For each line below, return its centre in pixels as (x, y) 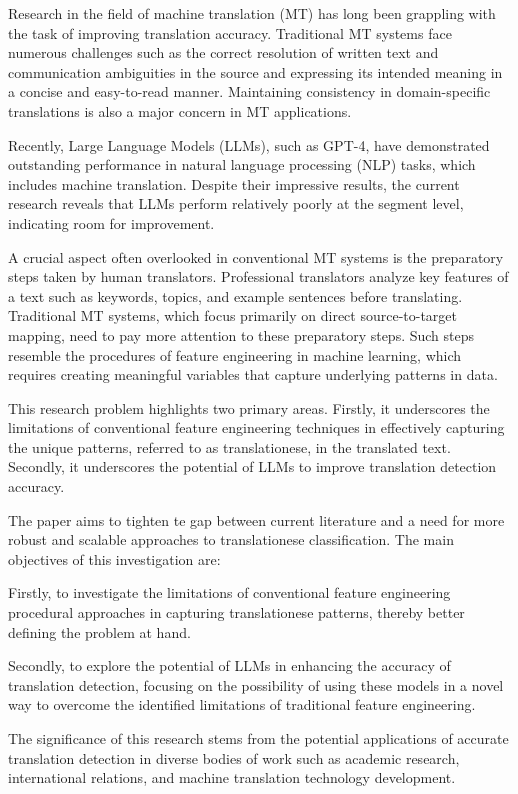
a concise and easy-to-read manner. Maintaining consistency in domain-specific (249, 91)
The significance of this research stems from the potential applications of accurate (258, 738)
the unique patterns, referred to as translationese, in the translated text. (229, 446)
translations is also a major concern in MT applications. (180, 110)
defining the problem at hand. (99, 631)
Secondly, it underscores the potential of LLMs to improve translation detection (252, 466)
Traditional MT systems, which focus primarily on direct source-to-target (233, 315)
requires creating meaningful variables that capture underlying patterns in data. (253, 374)
